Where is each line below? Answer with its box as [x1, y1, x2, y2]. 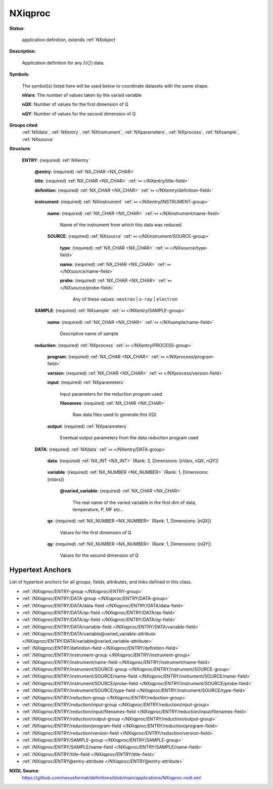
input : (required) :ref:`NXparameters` [47, 380, 125, 386]
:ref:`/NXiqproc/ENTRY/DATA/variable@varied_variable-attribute [22, 631, 156, 637]
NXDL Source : [9, 767, 40, 774]
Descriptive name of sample [60, 330, 119, 337]
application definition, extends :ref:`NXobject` [22, 36, 117, 43]
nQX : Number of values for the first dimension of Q [22, 101, 128, 107]
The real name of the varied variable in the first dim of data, [72, 499, 197, 506]
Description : [9, 48, 36, 54]
